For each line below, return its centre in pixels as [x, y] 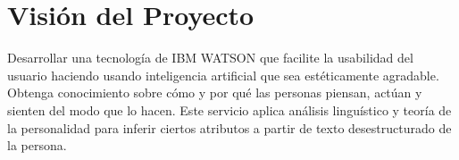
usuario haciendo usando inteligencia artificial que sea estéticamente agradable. [223, 75]
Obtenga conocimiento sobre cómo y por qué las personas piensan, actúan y [215, 93]
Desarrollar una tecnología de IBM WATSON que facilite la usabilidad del [210, 58]
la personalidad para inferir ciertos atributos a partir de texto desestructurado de [229, 127]
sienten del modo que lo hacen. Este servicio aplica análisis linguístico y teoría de [229, 109]
